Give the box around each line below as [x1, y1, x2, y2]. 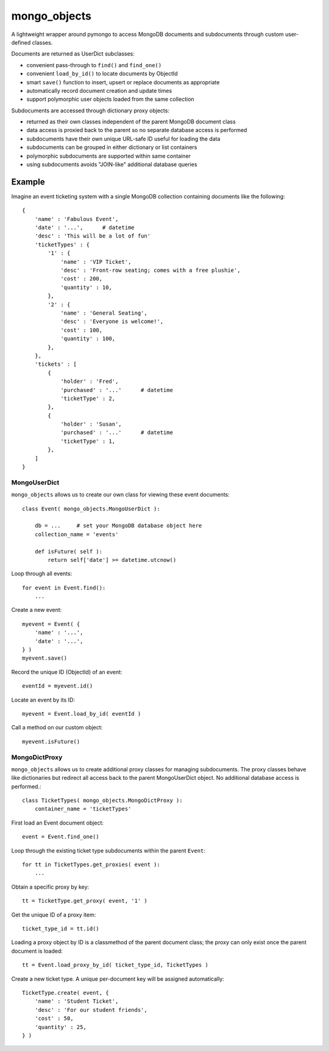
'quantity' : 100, [60, 335, 116, 342]
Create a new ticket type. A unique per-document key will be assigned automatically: [11, 975, 225, 983]
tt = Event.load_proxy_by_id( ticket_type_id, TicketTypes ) [22, 962, 208, 969]
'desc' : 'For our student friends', [34, 1006, 147, 1013]
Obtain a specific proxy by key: [11, 883, 90, 890]
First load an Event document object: [11, 819, 104, 826]
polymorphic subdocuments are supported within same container [26, 152, 191, 159]
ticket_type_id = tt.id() [22, 925, 100, 932]
